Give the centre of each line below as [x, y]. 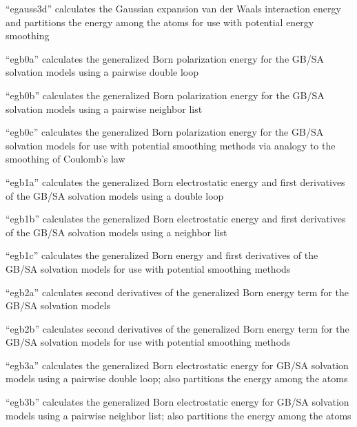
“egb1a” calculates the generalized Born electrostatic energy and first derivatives [175, 181]
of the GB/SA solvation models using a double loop [115, 195]
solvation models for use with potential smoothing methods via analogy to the [171, 145]
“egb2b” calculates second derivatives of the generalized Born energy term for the [177, 328]
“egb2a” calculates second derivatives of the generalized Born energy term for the [177, 292]
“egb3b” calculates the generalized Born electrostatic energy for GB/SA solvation [177, 402]
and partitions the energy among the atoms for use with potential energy [160, 22]
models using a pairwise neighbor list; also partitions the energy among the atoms [178, 415]
